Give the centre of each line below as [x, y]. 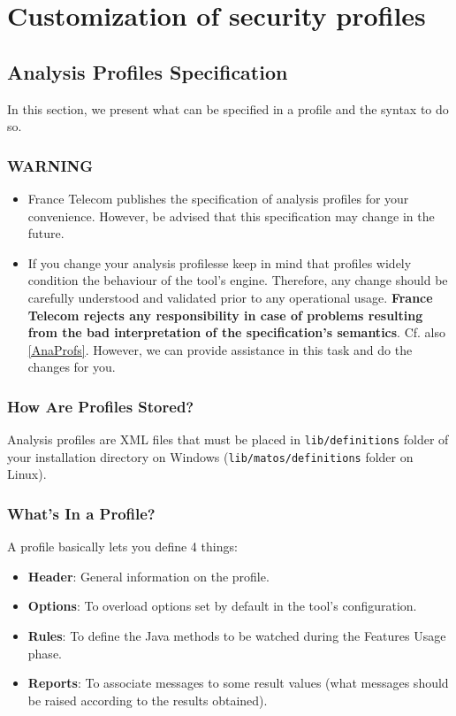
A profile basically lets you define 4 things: [122, 547]
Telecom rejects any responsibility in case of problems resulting [225, 315]
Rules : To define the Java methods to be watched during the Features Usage [237, 636]
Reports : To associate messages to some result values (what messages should [238, 683]
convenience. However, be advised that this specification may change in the [231, 216]
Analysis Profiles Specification [148, 71]
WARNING [50, 165]
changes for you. [72, 367]
